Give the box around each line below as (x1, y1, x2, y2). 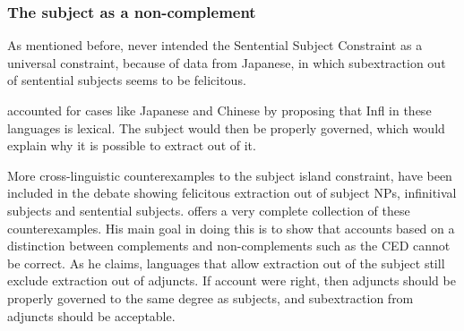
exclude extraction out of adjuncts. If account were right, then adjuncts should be (7, 271, 456, 290)
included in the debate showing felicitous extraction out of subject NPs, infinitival (7, 183, 457, 202)
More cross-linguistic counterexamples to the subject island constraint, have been (7, 165, 452, 184)
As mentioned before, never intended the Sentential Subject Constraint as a (7, 36, 423, 55)
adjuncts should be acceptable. (7, 306, 176, 325)
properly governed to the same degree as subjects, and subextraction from (7, 288, 414, 307)
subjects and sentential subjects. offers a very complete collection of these (7, 200, 410, 219)
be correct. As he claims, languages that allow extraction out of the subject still (7, 253, 445, 272)
